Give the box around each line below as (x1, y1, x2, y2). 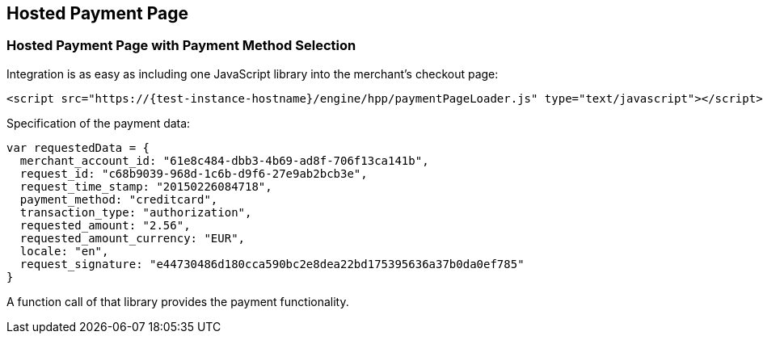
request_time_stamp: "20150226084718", (19, 179, 272, 193)
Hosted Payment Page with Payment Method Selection (6, 37, 356, 54)
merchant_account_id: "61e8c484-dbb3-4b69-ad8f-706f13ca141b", (19, 153, 429, 167)
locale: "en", (19, 244, 109, 258)
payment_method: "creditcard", (19, 192, 218, 206)
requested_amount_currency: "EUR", (19, 231, 246, 245)
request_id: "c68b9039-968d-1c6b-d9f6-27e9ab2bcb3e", (19, 166, 368, 180)
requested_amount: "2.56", (19, 218, 191, 232)
